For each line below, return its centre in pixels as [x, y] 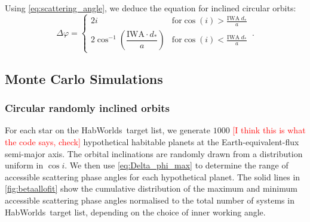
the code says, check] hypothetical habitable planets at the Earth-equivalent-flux [152, 142]
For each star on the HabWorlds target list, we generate [108, 130]
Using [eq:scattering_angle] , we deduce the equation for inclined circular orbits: [151, 8]
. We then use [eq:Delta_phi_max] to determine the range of [177, 165]
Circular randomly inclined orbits [87, 108]
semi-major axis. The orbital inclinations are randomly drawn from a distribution [154, 153]
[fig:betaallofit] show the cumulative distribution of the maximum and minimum [151, 188]
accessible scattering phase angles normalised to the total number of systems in [150, 200]
